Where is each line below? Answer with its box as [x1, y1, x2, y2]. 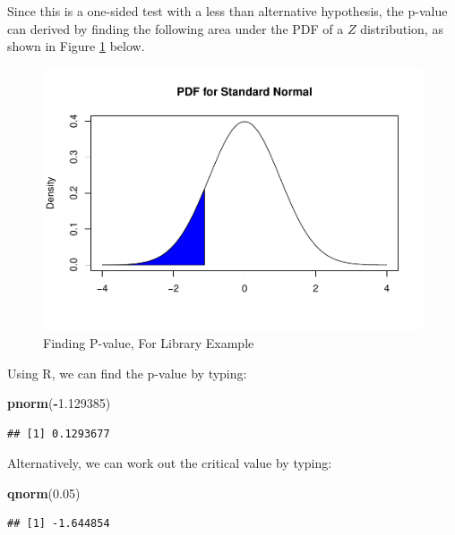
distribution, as [360, 19, 443, 38]
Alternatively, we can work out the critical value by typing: [7, 454, 332, 472]
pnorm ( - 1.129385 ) [7, 394, 111, 412]
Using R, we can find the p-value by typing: [7, 363, 247, 382]
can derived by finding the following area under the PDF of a [7, 19, 344, 38]
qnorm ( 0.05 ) [7, 483, 81, 502]
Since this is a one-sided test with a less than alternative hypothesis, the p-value [7, 2, 448, 20]
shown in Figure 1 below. [7, 37, 145, 55]
